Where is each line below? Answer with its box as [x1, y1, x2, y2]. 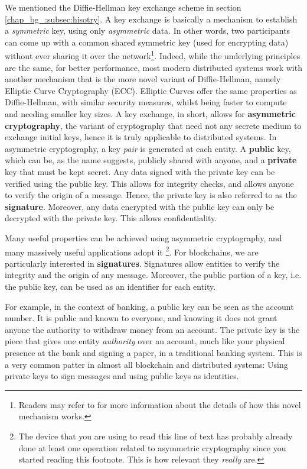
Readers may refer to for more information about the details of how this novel [18, 398, 301, 410]
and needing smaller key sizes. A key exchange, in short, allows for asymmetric [5, 108, 296, 119]
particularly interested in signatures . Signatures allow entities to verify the [5, 257, 280, 269]
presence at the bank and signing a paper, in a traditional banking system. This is [5, 346, 302, 358]
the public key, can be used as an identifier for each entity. [5, 280, 216, 292]
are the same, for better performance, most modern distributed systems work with [5, 61, 302, 73]
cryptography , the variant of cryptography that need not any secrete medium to [5, 119, 302, 131]
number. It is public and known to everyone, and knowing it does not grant [5, 312, 277, 324]
